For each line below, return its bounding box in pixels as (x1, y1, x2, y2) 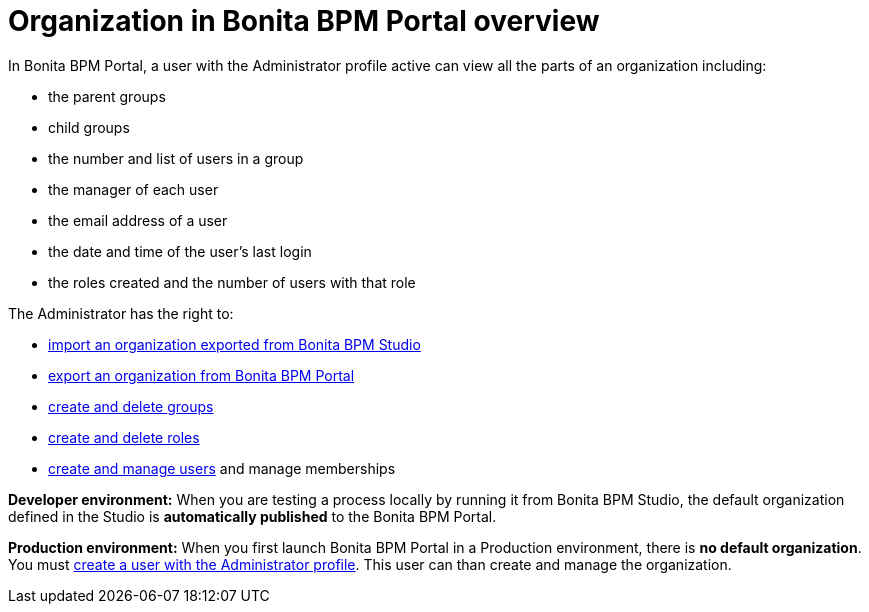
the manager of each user (48, 180, 219, 198)
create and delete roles (48, 428, 200, 446)
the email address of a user (48, 211, 228, 229)
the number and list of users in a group (48, 149, 304, 167)
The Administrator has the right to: (8, 304, 234, 322)
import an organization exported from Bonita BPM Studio (48, 335, 421, 353)
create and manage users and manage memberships (48, 459, 396, 477)
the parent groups (48, 87, 166, 105)
